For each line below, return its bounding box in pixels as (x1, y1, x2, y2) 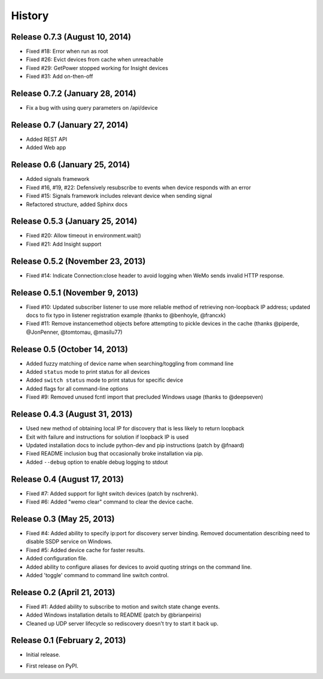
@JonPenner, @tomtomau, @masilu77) (26, 328, 123, 336)
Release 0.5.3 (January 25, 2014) (11, 216, 138, 227)
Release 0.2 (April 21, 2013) (11, 587, 116, 597)
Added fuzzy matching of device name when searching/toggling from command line (26, 360, 234, 367)
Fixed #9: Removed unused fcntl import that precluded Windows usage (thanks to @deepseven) (26, 393, 263, 401)
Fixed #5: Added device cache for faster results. (26, 546, 145, 554)
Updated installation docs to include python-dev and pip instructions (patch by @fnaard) (26, 441, 245, 449)
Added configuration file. (26, 555, 88, 562)
